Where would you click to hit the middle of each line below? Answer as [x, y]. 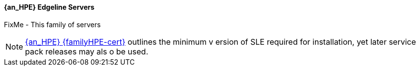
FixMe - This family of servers [52, 24]
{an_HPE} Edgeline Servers [49, 7]
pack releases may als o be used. [87, 51]
